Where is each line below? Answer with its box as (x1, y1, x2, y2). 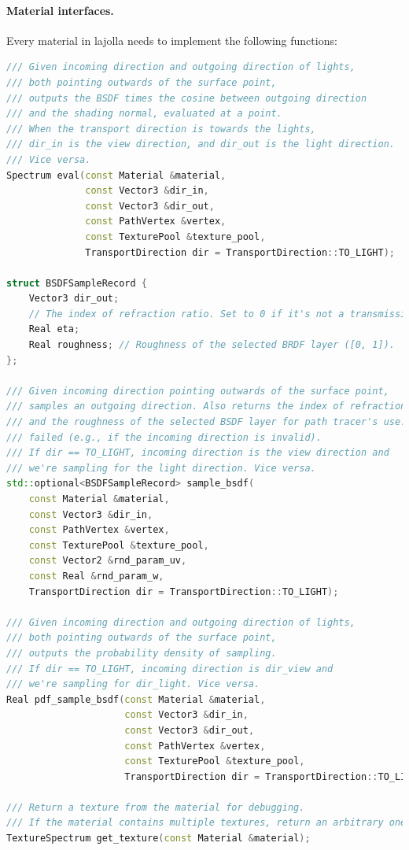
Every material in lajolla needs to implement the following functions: (6, 31, 337, 48)
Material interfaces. (6, 2, 114, 18)
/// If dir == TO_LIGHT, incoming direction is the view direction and (6, 447, 389, 459)
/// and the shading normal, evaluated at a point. (6, 108, 282, 120)
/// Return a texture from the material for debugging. (6, 801, 305, 813)
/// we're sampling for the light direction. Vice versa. (6, 462, 316, 474)
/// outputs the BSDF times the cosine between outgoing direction (6, 92, 367, 104)
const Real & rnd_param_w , (28, 570, 164, 582)
